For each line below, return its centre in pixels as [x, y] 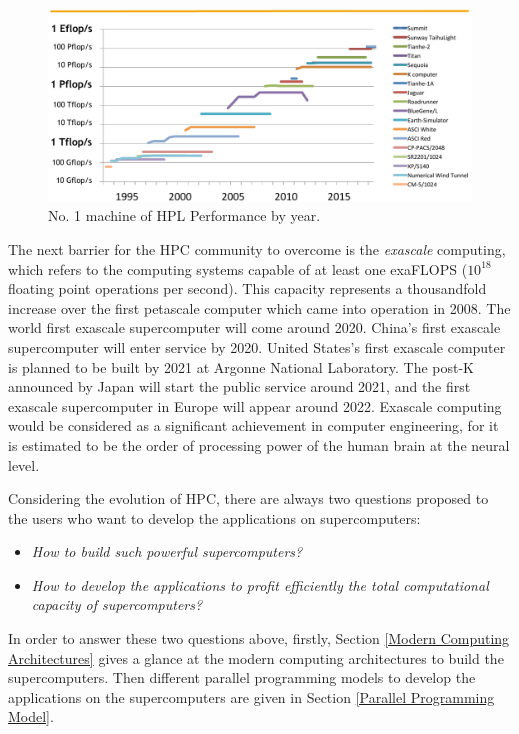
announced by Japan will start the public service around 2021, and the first [239, 386]
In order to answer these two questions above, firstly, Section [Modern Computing [259, 638]
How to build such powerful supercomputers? [167, 551]
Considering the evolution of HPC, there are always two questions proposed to [248, 498]
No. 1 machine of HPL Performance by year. [184, 215]
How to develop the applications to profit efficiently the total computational [260, 584]
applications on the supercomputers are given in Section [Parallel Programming [251, 696]
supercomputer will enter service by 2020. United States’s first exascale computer [257, 346]
